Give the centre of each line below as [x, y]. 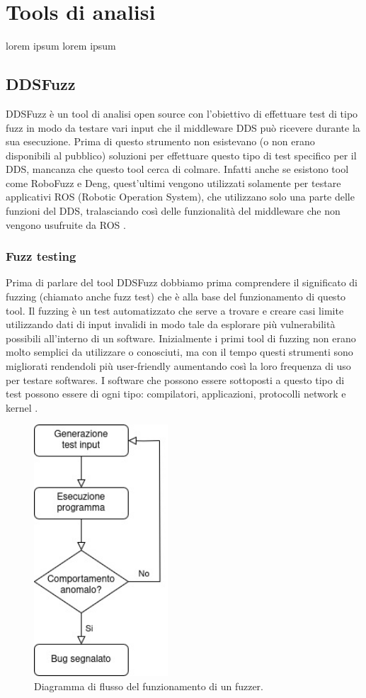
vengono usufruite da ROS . [66, 224]
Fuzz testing [41, 256]
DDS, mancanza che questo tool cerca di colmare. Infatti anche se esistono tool [177, 169]
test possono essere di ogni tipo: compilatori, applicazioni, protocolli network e [176, 394]
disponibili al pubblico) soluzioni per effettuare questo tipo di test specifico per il [181, 155]
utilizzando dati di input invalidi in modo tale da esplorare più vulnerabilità [171, 324]
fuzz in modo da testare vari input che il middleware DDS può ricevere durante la [183, 127]
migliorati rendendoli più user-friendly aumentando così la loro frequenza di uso [178, 366]
